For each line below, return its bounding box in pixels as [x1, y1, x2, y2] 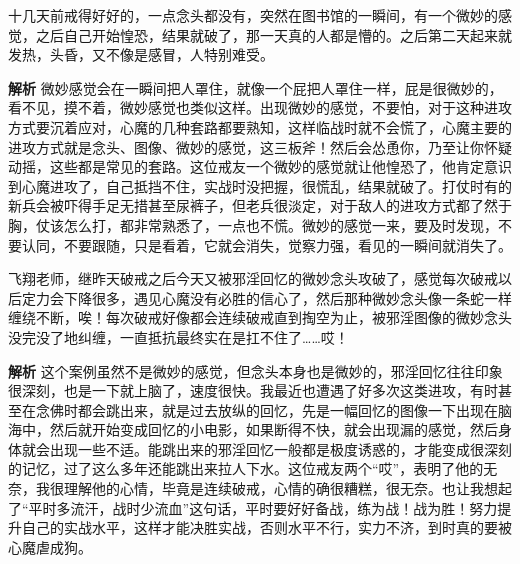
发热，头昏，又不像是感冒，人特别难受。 [8, 44, 274, 65]
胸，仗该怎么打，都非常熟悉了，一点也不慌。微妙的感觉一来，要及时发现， [8, 214, 498, 235]
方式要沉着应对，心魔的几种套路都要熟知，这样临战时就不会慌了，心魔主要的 [8, 116, 512, 137]
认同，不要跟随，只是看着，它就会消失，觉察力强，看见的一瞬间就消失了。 [21, 234, 512, 255]
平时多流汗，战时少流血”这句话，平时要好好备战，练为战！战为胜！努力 [28, 497, 498, 518]
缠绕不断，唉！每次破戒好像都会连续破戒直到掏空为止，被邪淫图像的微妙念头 [8, 307, 512, 328]
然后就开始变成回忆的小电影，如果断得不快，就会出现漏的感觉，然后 [49, 419, 498, 440]
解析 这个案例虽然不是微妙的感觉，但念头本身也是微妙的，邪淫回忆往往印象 [8, 360, 503, 381]
